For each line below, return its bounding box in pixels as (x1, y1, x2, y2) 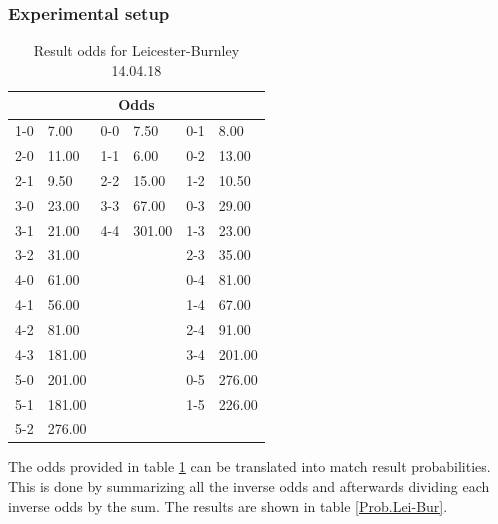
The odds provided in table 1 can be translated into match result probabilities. (8, 456, 491, 477)
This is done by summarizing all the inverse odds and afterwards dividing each (8, 476, 490, 497)
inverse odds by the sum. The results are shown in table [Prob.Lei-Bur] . (8, 495, 448, 516)
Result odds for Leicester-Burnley (33, 40, 240, 61)
